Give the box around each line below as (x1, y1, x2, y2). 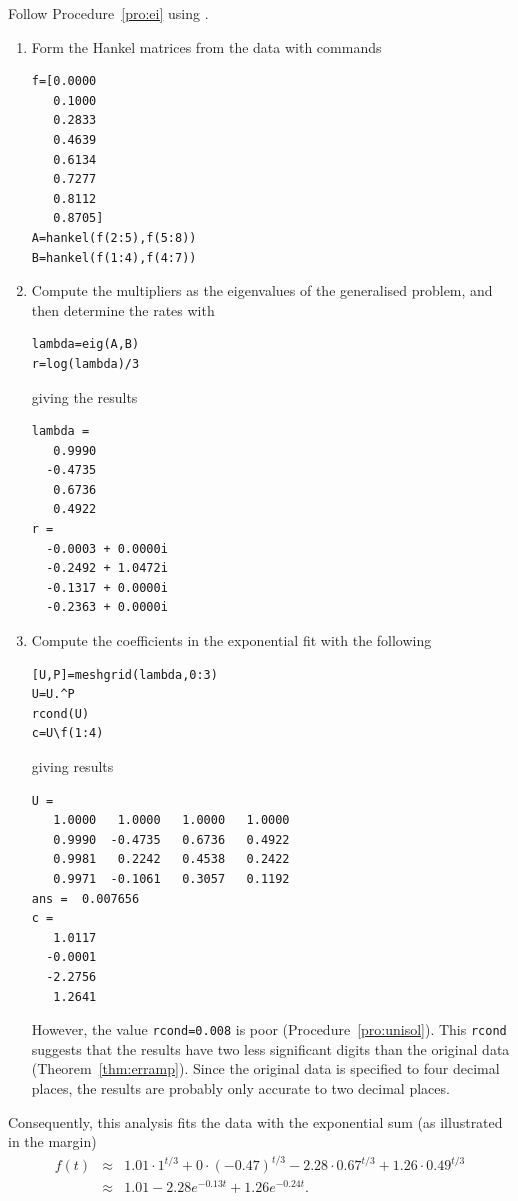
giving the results (31, 386, 138, 407)
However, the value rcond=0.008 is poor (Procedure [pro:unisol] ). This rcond (31, 1019, 507, 1040)
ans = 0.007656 (31, 891, 140, 906)
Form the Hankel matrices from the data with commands (31, 36, 382, 57)
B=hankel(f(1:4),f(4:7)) (31, 250, 197, 265)
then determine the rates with (31, 299, 215, 320)
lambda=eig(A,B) (31, 337, 140, 352)
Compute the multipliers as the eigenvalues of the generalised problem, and (31, 280, 493, 301)
